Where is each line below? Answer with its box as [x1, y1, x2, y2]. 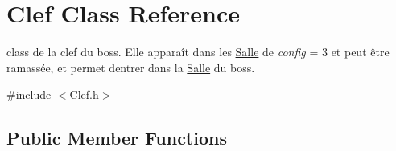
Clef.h [69, 86, 99, 103]
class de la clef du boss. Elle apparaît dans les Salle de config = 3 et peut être [6, 43, 390, 60]
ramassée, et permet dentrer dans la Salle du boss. [6, 59, 255, 75]
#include [6, 86, 52, 103]
